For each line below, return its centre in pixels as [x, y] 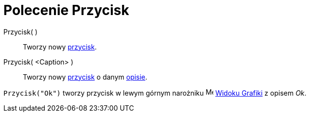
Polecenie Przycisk [66, 10]
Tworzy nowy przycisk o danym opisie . [85, 77]
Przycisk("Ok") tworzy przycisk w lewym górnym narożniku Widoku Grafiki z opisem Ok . [155, 93]
